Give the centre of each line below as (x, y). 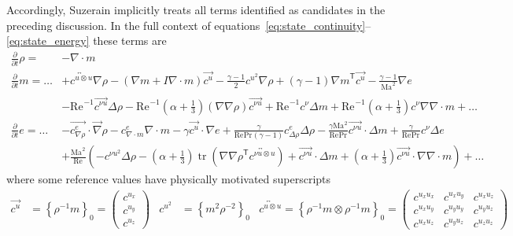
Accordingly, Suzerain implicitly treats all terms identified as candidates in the (196, 9)
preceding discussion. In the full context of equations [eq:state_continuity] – (189, 25)
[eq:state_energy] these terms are (87, 41)
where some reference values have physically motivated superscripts (169, 179)
